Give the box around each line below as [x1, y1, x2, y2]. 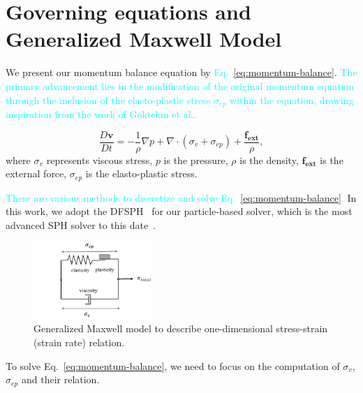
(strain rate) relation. [34, 334, 125, 349]
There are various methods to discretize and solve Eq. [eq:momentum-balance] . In [6, 190, 357, 205]
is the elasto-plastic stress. [85, 166, 198, 181]
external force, [6, 166, 67, 181]
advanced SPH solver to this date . [6, 217, 156, 232]
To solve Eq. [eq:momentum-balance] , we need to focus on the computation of [6, 358, 340, 373]
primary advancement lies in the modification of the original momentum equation [6, 78, 355, 93]
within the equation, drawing [229, 92, 354, 107]
